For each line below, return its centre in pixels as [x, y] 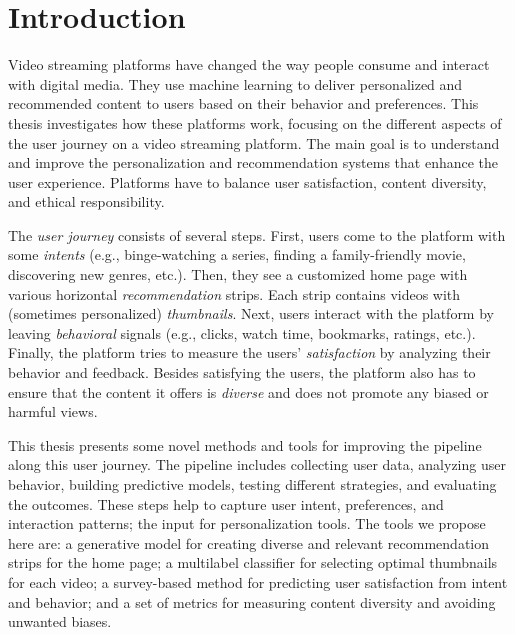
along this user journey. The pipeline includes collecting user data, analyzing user [257, 464]
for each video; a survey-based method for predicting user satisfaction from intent [258, 581]
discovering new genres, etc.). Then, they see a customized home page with [238, 274]
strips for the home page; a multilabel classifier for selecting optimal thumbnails [253, 562]
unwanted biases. [60, 621]
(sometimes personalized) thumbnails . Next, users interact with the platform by [251, 313]
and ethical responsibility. [86, 201]
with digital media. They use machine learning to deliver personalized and [235, 83]
